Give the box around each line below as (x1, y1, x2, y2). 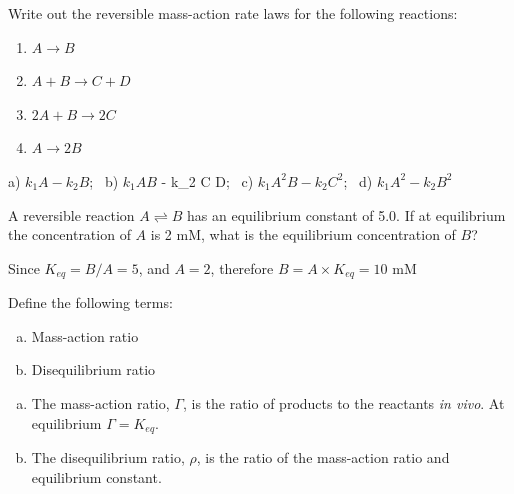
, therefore (210, 257, 274, 278)
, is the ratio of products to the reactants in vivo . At (182, 392, 505, 413)
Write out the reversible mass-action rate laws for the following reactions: (8, 3, 458, 23)
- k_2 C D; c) (161, 170, 254, 191)
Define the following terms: (8, 292, 173, 313)
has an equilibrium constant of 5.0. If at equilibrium (187, 204, 506, 225)
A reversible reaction (8, 204, 135, 225)
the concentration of (8, 224, 131, 245)
